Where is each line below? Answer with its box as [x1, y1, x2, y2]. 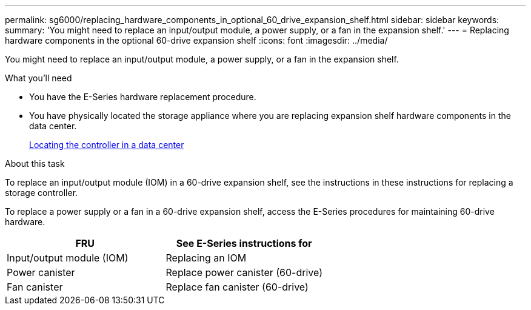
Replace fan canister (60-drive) [165, 281, 309, 293]
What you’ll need [5, 73, 72, 83]
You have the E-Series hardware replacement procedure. [29, 92, 256, 102]
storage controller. [5, 187, 78, 198]
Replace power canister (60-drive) [165, 266, 322, 278]
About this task [5, 158, 65, 169]
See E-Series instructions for [176, 237, 312, 249]
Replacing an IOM [165, 252, 247, 264]
